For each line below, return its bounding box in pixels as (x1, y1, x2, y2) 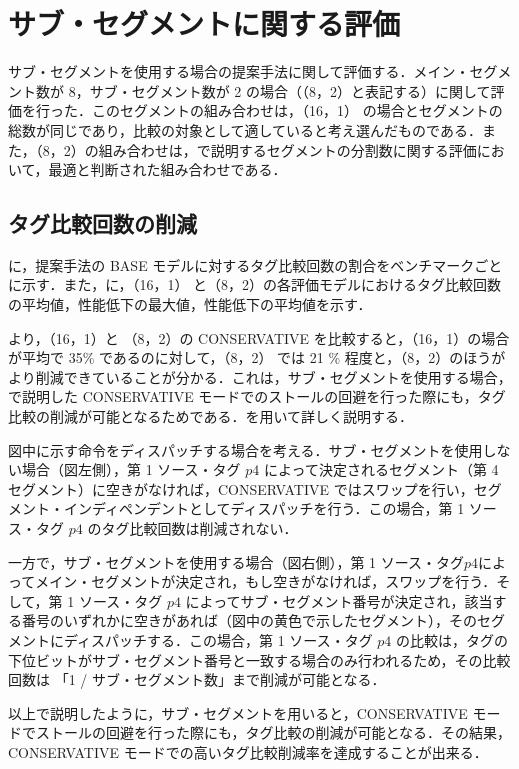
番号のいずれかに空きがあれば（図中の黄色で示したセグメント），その (21, 610, 477, 631)
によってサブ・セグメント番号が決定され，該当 (185, 590, 493, 611)
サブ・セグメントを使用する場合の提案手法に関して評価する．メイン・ (8, 61, 470, 82)
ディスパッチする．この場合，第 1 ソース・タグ (63, 629, 373, 650)
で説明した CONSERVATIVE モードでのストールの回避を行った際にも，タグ (8, 386, 506, 407)
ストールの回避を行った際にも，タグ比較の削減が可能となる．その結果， (35, 722, 512, 743)
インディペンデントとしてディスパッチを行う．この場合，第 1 (63, 498, 465, 519)
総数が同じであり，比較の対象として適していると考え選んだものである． (8, 119, 482, 140)
